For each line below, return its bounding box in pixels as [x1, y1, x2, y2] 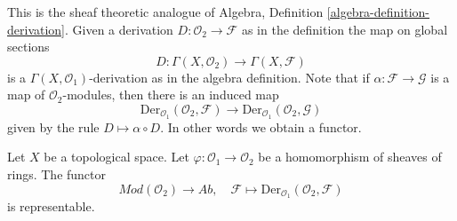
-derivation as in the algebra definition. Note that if [89, 67, 370, 86]
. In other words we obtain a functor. [160, 117, 362, 136]
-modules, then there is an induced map [62, 85, 279, 104]
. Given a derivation [65, 20, 173, 38]
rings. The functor [7, 165, 107, 184]
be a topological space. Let [44, 147, 189, 166]
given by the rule [7, 117, 100, 136]
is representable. [7, 197, 95, 216]
